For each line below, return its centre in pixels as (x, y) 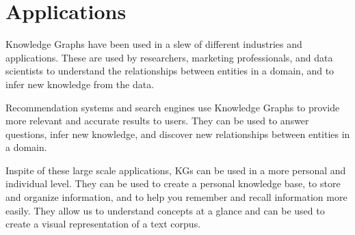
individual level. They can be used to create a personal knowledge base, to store (173, 183)
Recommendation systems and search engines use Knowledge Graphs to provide (173, 107)
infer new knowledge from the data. (80, 84)
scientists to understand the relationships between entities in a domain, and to (170, 71)
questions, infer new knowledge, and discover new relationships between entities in (178, 134)
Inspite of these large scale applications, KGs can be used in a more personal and (176, 170)
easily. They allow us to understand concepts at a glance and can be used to (165, 210)
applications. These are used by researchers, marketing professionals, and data (169, 57)
